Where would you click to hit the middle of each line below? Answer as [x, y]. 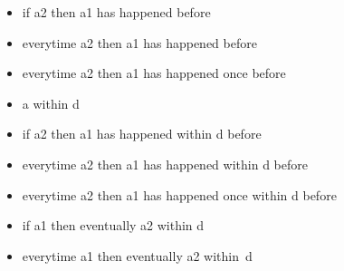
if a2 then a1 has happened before [116, 12]
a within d [51, 103]
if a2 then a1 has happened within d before [142, 134]
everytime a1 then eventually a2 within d [137, 255]
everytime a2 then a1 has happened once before [154, 73]
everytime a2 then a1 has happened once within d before [179, 194]
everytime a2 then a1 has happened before [139, 42]
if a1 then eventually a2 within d [113, 225]
